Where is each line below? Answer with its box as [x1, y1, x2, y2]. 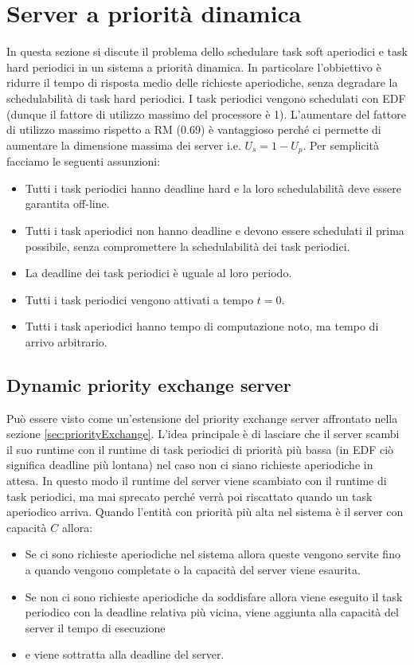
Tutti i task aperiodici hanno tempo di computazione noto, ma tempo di [25, 318, 379, 334]
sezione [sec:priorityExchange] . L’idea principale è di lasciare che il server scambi [6, 425, 400, 442]
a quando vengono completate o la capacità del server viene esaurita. [25, 561, 361, 578]
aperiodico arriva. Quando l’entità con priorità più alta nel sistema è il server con [6, 503, 404, 520]
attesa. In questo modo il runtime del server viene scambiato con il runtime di [6, 472, 387, 489]
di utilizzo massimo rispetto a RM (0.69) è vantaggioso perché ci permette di [6, 121, 381, 138]
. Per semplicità [303, 136, 380, 153]
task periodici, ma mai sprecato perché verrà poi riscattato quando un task [6, 487, 373, 504]
